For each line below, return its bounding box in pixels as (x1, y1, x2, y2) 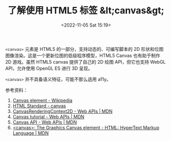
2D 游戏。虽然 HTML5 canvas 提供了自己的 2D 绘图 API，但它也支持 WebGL (5, 58, 166, 65)
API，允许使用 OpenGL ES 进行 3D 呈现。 (5, 65, 93, 71)
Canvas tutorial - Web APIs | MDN (12, 113, 84, 119)
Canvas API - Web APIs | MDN (12, 119, 77, 125)
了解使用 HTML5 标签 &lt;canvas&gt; (7, 5, 165, 16)
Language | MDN (12, 130, 49, 136)
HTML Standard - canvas (12, 103, 66, 109)
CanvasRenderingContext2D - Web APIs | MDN (12, 108, 113, 114)
